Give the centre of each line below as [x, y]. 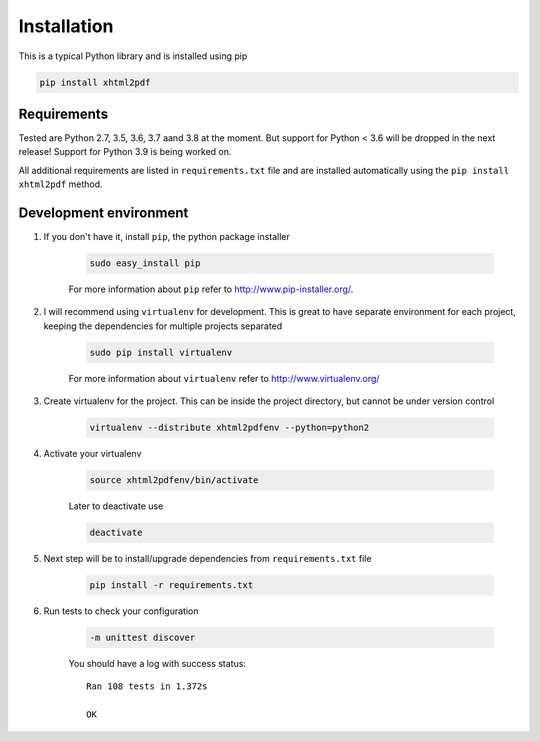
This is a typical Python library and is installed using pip [133, 56]
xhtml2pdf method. [61, 184]
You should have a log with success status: [157, 664]
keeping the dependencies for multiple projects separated [163, 326]
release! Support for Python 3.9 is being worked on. [125, 152]
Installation [66, 26]
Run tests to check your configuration [121, 611]
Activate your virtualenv [92, 454]
